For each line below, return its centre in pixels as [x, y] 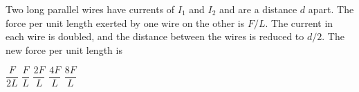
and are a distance [258, 9]
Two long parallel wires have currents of [90, 9]
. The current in [299, 22]
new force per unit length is [64, 49]
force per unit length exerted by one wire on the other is [125, 22]
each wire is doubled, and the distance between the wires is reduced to [155, 36]
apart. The [331, 9]
